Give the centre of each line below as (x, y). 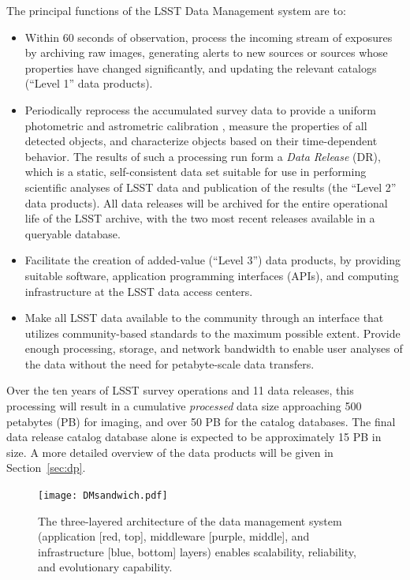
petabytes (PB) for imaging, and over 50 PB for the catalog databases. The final (201, 421)
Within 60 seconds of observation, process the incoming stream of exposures (209, 37)
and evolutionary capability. (105, 567)
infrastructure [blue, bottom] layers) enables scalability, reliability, (197, 551)
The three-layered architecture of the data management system (190, 520)
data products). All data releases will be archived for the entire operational (206, 202)
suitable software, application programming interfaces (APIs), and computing (212, 275)
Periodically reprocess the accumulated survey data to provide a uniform (200, 109)
